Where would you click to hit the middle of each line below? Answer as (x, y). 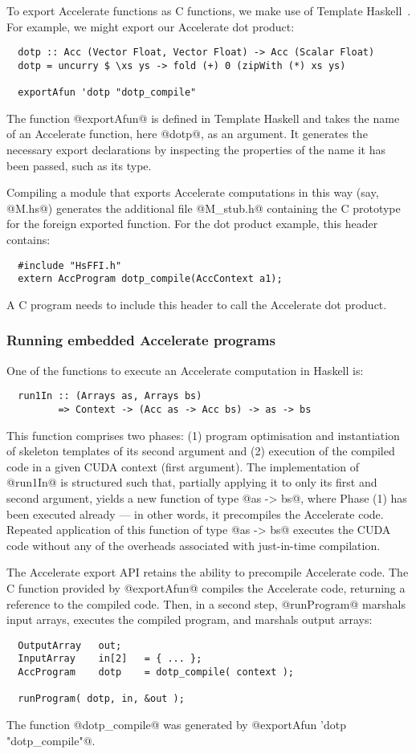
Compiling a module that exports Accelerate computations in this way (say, (193, 192)
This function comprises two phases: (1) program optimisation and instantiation (203, 435)
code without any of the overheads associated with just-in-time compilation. (194, 545)
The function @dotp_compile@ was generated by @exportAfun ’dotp (176, 724)
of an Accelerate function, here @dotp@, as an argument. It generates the (187, 134)
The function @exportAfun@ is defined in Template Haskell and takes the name (203, 118)
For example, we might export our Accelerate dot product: (151, 26)
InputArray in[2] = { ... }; (110, 659)
